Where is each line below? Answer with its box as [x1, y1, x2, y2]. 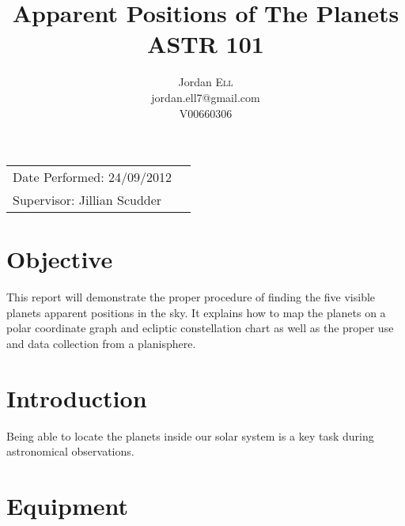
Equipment [6, 490, 128, 522]
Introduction [6, 381, 147, 414]
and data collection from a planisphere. [6, 335, 196, 351]
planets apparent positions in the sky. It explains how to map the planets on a [6, 304, 386, 320]
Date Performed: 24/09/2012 [13, 168, 172, 187]
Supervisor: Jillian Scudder [13, 191, 162, 210]
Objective [6, 243, 113, 275]
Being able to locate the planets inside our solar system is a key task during [6, 427, 374, 444]
